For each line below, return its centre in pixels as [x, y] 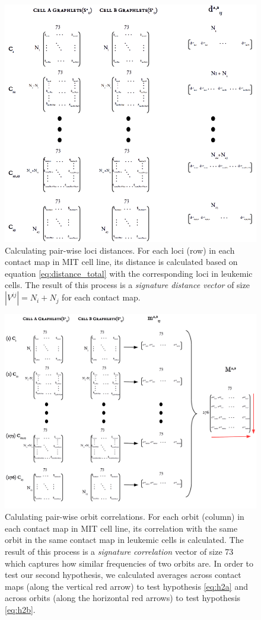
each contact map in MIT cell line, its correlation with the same [121, 528]
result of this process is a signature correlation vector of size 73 [119, 551]
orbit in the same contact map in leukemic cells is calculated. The [124, 540]
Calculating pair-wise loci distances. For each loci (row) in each [120, 250]
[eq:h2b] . [20, 609]
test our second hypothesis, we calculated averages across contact [123, 575]
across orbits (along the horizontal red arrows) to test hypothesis [123, 598]
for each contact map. [101, 297]
